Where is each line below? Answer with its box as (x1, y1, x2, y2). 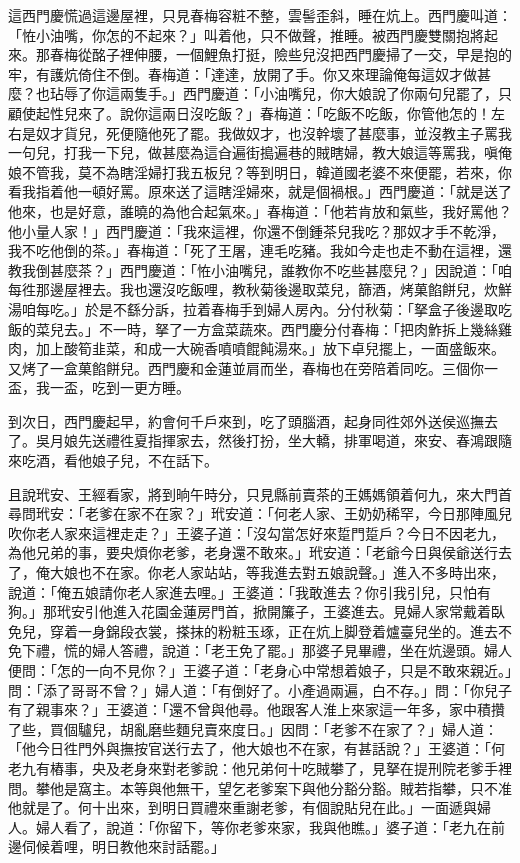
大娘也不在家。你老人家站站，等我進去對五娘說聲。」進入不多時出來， (49, 562, 505, 583)
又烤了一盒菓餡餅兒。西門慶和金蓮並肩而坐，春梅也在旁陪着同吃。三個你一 (8, 357, 498, 378)
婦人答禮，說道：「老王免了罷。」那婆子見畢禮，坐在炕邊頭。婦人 (91, 640, 512, 661)
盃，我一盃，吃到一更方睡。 (8, 377, 190, 398)
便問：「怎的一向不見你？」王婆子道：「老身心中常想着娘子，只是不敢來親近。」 (8, 660, 512, 680)
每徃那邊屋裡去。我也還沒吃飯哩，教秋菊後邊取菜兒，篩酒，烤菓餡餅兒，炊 (8, 279, 498, 300)
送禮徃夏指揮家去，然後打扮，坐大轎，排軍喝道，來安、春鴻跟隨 (91, 430, 512, 451)
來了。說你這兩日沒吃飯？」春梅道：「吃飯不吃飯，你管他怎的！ (77, 102, 491, 123)
